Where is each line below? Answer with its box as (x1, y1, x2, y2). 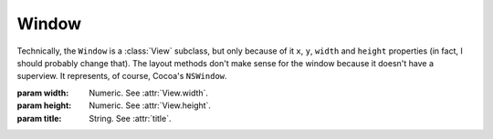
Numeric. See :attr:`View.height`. (89, 100, 212, 111)
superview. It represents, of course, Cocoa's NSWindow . (16, 71, 227, 82)
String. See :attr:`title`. (89, 113, 172, 124)
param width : (16, 87, 69, 98)
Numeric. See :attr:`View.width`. (89, 87, 209, 98)
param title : (16, 113, 62, 124)
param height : (16, 100, 72, 111)
